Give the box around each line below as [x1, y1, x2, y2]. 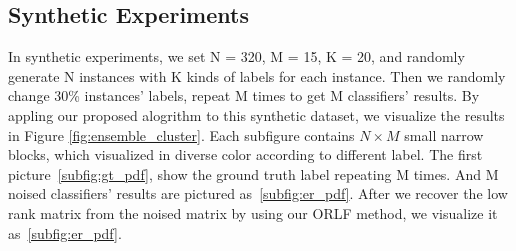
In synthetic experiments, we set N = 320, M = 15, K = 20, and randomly [8, 46, 465, 67]
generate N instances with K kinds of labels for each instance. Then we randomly [8, 65, 506, 86]
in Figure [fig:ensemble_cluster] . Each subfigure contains [8, 124, 355, 145]
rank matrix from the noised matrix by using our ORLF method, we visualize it [8, 202, 498, 223]
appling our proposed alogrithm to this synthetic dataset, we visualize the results [8, 104, 505, 125]
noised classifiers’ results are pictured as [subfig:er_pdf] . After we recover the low [8, 183, 508, 204]
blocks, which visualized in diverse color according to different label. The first [8, 144, 483, 165]
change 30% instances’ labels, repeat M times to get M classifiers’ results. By [8, 85, 480, 106]
